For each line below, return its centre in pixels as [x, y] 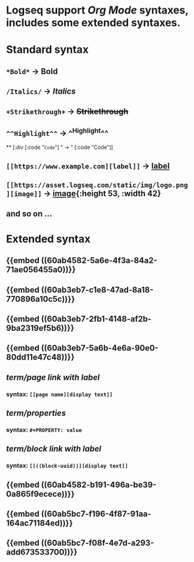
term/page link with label [53, 377]
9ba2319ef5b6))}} [40, 328]
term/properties [36, 413]
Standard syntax [48, 50]
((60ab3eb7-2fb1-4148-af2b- [96, 319]
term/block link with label [54, 449]
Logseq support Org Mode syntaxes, [97, 10]
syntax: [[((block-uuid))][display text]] [67, 465]
